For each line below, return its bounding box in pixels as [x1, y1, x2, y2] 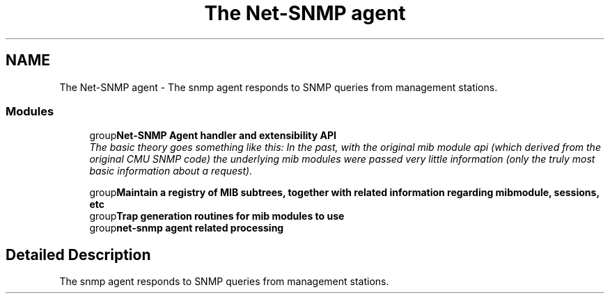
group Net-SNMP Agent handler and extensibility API [89, 129, 336, 142]
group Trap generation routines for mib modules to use [89, 210, 345, 223]
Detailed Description [6, 245, 151, 264]
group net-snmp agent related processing [89, 222, 284, 234]
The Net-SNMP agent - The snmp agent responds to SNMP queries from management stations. [59, 81, 498, 93]
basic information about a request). [89, 165, 253, 177]
